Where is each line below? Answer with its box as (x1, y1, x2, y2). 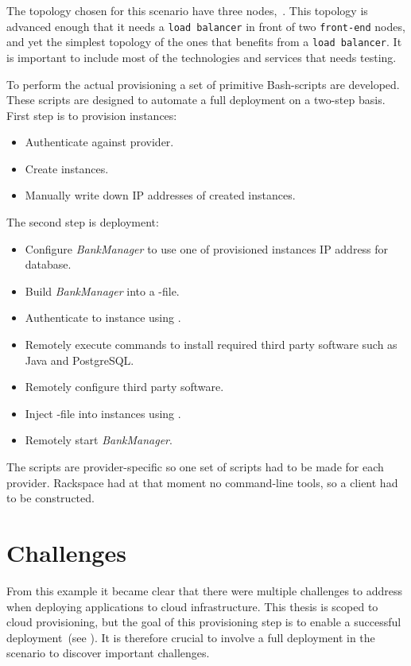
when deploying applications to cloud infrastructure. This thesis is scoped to (6, 598, 378, 614)
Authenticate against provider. (25, 134, 174, 150)
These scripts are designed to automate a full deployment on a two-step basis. (6, 91, 386, 108)
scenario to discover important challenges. (6, 645, 210, 661)
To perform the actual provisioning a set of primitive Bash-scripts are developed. (6, 76, 400, 92)
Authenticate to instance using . (25, 309, 181, 326)
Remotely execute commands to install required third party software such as (25, 336, 397, 353)
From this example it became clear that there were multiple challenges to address (6, 582, 403, 598)
